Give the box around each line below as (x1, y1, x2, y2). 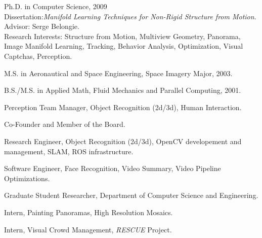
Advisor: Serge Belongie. (4, 21, 79, 31)
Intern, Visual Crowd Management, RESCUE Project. (4, 224, 172, 234)
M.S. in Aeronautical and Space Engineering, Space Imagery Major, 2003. (4, 67, 233, 78)
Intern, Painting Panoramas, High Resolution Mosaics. (4, 207, 173, 217)
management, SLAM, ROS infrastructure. (4, 146, 134, 156)
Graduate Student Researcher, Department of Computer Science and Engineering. (4, 190, 258, 200)
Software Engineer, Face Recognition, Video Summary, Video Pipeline (4, 163, 221, 174)
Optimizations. (4, 173, 50, 183)
